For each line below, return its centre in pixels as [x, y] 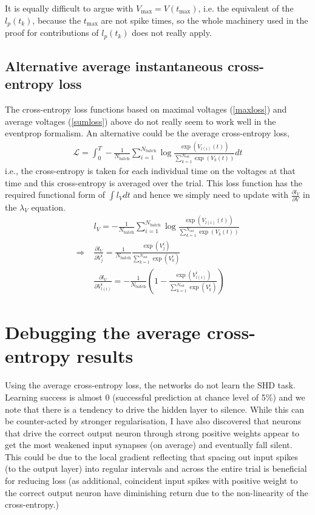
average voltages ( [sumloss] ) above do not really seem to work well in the [141, 121]
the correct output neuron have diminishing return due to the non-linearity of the [157, 492]
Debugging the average [103, 332]
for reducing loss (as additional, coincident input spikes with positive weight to [151, 481]
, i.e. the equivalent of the [246, 8]
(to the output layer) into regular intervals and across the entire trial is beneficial [156, 468]
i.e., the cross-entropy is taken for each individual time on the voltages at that [150, 171]
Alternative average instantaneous [114, 65]
